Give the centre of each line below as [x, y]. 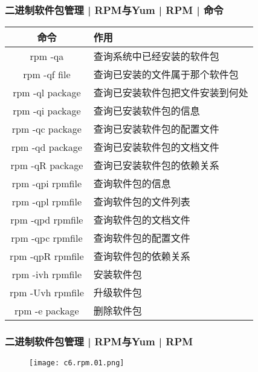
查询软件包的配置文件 [142, 238]
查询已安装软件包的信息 [147, 111]
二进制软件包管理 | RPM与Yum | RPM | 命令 [114, 9]
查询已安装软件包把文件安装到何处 [171, 93]
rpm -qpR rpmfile [47, 256]
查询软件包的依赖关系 [142, 256]
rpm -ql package [47, 92]
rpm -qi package [47, 110]
